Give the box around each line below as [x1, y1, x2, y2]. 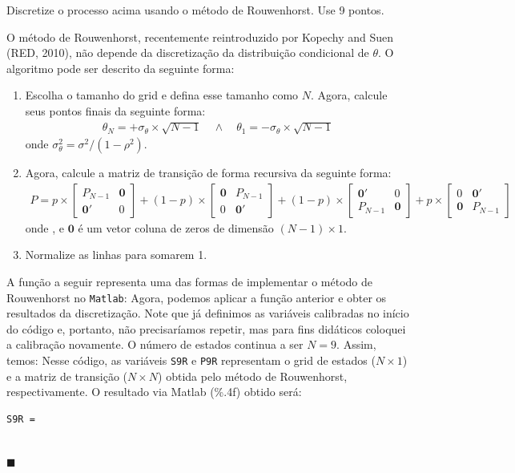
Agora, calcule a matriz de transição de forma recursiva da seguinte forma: [25, 164, 392, 181]
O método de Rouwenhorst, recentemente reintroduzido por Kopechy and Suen [6, 28, 394, 45]
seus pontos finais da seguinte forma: [25, 102, 206, 119]
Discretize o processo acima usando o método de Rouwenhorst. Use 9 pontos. [6, 2, 384, 18]
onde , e [25, 219, 65, 236]
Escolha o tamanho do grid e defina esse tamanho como [25, 87, 299, 103]
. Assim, [336, 336, 376, 353]
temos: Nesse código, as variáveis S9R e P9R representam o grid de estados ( [6, 351, 376, 368]
